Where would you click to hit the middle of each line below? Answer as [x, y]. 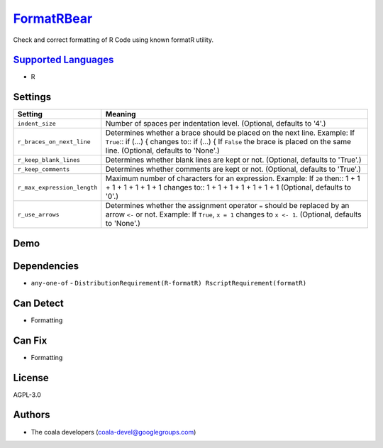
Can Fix [30, 340]
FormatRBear [53, 18]
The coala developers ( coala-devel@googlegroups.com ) [113, 432]
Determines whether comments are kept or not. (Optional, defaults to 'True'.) [233, 169]
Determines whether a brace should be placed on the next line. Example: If [230, 133]
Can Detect [38, 303]
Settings [32, 97]
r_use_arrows [38, 214]
